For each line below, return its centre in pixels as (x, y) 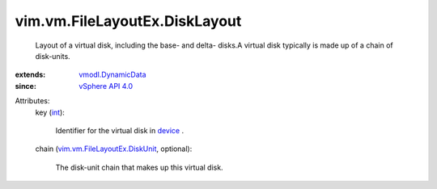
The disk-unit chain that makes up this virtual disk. (139, 167)
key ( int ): (50, 112)
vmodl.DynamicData (112, 75)
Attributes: (32, 101)
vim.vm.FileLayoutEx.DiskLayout (128, 21)
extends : (30, 75)
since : (25, 86)
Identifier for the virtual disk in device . (120, 130)
